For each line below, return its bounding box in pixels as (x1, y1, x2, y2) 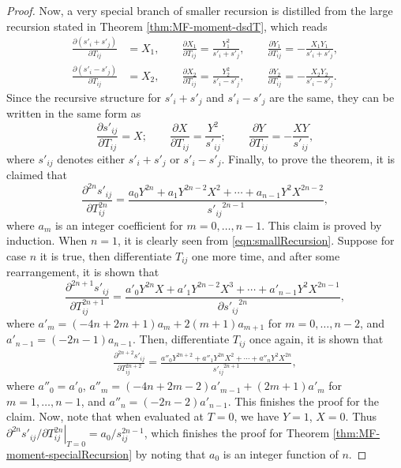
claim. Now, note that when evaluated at (6, 408, 204, 425)
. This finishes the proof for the (227, 392, 379, 409)
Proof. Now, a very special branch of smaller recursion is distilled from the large (6, 2, 393, 18)
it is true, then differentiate (39, 247, 172, 264)
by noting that (135, 445, 206, 462)
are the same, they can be (269, 88, 395, 105)
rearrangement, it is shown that (6, 264, 159, 280)
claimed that (6, 167, 67, 183)
